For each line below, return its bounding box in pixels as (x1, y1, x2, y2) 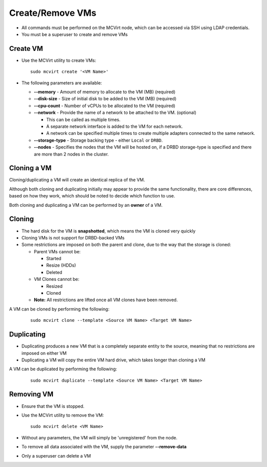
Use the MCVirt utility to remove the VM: (21, 412, 104, 418)
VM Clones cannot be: (34, 276, 80, 282)
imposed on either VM (21, 350, 67, 356)
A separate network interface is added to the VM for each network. (46, 123, 183, 129)
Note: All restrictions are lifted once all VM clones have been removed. (34, 297, 178, 303)
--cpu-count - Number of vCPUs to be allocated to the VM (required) (34, 103, 176, 109)
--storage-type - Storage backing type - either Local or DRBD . (34, 137, 163, 143)
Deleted (46, 269, 62, 275)
